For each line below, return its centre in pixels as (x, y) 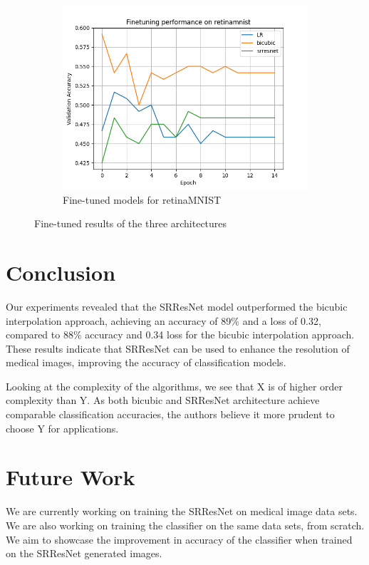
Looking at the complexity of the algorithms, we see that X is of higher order (175, 386)
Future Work (71, 477)
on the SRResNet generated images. (84, 553)
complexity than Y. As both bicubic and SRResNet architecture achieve (163, 400)
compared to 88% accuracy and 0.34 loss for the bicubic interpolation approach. (180, 335)
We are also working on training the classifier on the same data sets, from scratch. (185, 525)
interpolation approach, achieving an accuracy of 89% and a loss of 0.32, (163, 320)
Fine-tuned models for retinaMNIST (142, 199)
